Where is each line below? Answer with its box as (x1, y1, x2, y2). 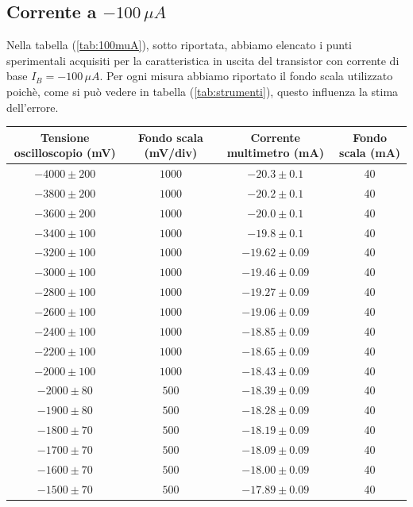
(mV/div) (144, 144, 198, 161)
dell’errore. (6, 98, 59, 115)
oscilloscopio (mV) (14, 144, 116, 161)
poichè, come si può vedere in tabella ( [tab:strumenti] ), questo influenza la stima (6, 83, 399, 99)
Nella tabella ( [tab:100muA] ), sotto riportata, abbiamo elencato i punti (6, 36, 353, 53)
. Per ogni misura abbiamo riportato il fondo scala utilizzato (99, 67, 393, 84)
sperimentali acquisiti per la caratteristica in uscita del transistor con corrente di (6, 52, 399, 68)
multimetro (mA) (226, 144, 324, 161)
